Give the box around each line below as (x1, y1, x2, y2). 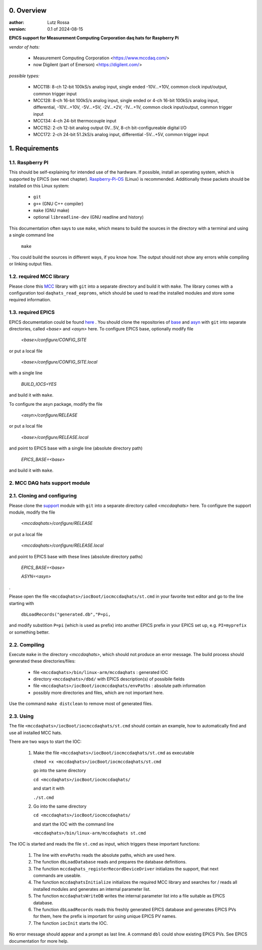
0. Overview (9, 6, 47, 15)
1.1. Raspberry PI (9, 159, 49, 166)
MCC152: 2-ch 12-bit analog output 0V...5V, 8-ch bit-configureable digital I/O (33, 124, 187, 131)
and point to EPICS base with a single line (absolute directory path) (9, 445, 143, 451)
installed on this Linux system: (9, 183, 70, 189)
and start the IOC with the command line (33, 821, 114, 827)
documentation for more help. (9, 938, 69, 944)
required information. (9, 297, 51, 303)
